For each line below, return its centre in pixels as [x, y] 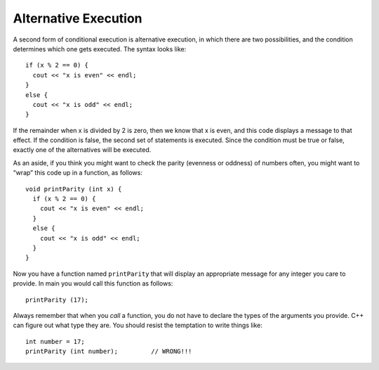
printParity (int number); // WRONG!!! [109, 351]
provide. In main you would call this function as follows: [93, 283]
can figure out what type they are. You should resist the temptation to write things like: [138, 325]
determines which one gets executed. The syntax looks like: [100, 49]
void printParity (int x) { [74, 189]
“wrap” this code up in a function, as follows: [78, 173]
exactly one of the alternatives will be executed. [82, 150]
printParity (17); [57, 300]
